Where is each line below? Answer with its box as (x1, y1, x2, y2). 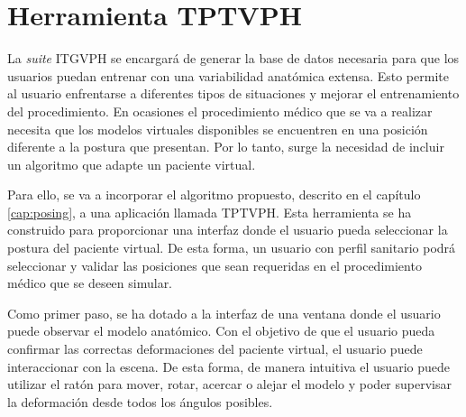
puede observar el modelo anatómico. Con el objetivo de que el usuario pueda (7, 321, 435, 340)
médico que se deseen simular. (7, 273, 173, 292)
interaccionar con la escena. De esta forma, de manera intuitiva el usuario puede (7, 357, 450, 375)
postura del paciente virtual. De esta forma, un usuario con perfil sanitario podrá (7, 238, 456, 257)
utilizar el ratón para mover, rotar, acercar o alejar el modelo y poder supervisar (7, 375, 452, 394)
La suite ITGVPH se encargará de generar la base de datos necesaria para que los (7, 49, 460, 68)
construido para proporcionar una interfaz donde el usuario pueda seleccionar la (7, 220, 448, 239)
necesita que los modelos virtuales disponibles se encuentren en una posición (7, 119, 428, 138)
